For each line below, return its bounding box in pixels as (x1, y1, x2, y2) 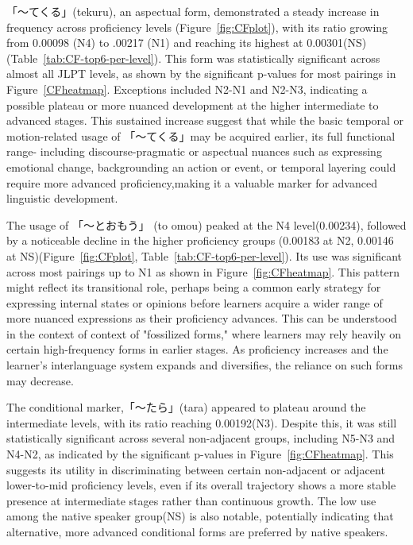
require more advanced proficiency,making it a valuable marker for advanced (6, 174, 377, 191)
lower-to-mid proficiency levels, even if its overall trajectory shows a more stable (6, 477, 396, 493)
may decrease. (6, 372, 74, 388)
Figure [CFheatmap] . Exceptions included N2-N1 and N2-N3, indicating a (6, 80, 368, 97)
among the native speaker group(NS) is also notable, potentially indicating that (6, 508, 394, 524)
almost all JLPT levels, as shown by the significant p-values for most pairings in (6, 65, 396, 82)
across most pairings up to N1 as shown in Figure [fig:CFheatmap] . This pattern (6, 263, 399, 280)
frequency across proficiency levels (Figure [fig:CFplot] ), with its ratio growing (6, 18, 388, 35)
